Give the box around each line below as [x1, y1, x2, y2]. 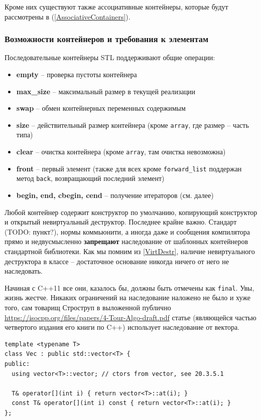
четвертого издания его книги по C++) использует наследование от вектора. [5, 322, 240, 332]
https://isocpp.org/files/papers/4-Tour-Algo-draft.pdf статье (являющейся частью [5, 312, 256, 322]
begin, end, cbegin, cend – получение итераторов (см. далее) [16, 190, 214, 200]
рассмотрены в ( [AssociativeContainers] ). [5, 11, 130, 22]
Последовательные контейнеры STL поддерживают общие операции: [5, 52, 215, 63]
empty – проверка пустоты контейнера [16, 69, 137, 79]
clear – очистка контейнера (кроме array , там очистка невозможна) [16, 146, 226, 157]
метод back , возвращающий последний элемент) [16, 173, 165, 183]
